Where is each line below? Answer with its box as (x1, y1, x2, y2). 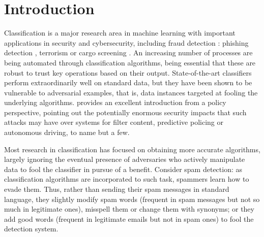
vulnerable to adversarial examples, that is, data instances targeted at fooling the (4, 87, 258, 97)
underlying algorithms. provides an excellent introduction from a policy (4, 97, 226, 108)
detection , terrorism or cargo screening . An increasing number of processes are (4, 47, 253, 58)
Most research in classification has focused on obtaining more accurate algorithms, (4, 144, 260, 154)
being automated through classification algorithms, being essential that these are (4, 57, 256, 67)
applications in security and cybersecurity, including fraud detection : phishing (4, 37, 249, 48)
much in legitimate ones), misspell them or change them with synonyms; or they (4, 204, 254, 214)
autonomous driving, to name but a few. (4, 127, 130, 138)
